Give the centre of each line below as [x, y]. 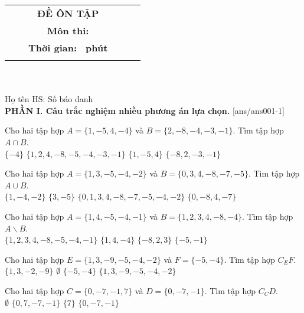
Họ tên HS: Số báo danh [49, 99]
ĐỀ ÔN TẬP [68, 13]
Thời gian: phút [68, 48]
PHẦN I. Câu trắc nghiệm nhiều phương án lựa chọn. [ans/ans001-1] [145, 110]
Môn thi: [68, 30]
